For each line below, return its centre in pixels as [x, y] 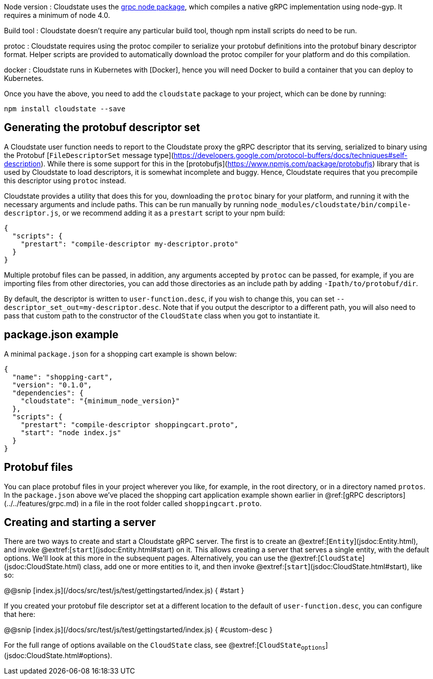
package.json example [61, 335]
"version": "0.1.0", [52, 385]
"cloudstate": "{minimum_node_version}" [100, 401]
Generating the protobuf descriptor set [102, 128]
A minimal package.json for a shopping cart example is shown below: [120, 354]
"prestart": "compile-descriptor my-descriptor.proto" [130, 244]
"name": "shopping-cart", [63, 377]
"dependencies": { [48, 393]
